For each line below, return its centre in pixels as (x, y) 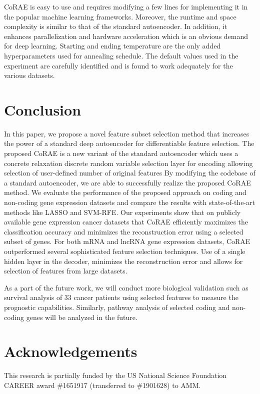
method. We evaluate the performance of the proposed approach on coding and (125, 192)
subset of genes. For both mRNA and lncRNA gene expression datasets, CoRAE (127, 241)
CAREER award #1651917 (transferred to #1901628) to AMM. (102, 385)
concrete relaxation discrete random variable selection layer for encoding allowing (128, 163)
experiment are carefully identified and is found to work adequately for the (118, 65)
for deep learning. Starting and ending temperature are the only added (112, 46)
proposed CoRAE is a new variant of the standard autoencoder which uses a (121, 153)
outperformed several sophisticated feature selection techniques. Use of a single (125, 251)
